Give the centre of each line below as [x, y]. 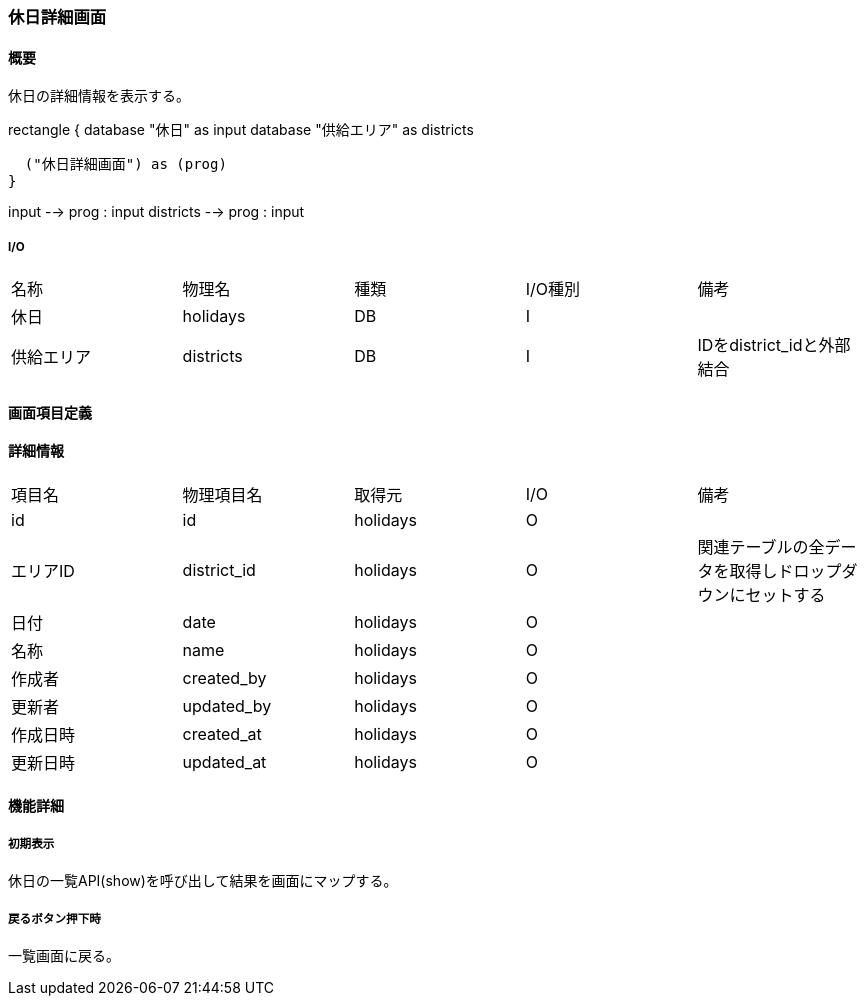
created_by [224, 677]
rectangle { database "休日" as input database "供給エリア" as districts [241, 130]
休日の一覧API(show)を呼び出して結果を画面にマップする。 [203, 881]
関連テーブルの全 [761, 546]
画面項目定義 [50, 412]
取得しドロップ [785, 570]
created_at [222, 733]
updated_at [224, 761]
